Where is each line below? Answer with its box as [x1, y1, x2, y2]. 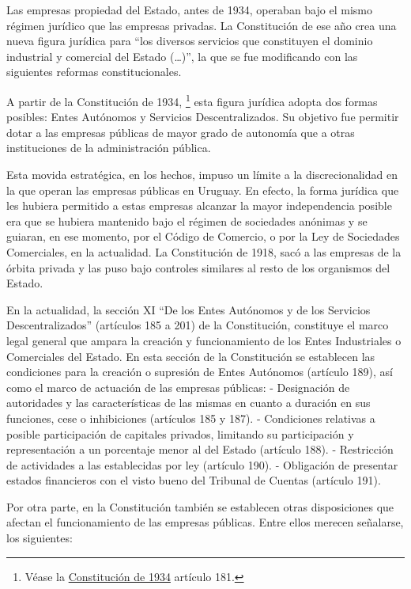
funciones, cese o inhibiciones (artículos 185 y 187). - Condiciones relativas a [6, 409, 375, 426]
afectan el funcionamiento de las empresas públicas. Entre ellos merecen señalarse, [6, 514, 404, 530]
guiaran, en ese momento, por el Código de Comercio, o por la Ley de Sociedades [6, 228, 400, 245]
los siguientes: [6, 530, 73, 546]
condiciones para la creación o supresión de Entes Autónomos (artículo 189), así [6, 363, 393, 380]
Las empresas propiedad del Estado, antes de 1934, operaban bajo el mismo [6, 2, 372, 17]
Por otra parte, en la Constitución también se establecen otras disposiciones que [6, 498, 394, 515]
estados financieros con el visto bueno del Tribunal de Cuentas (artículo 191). [6, 472, 381, 488]
